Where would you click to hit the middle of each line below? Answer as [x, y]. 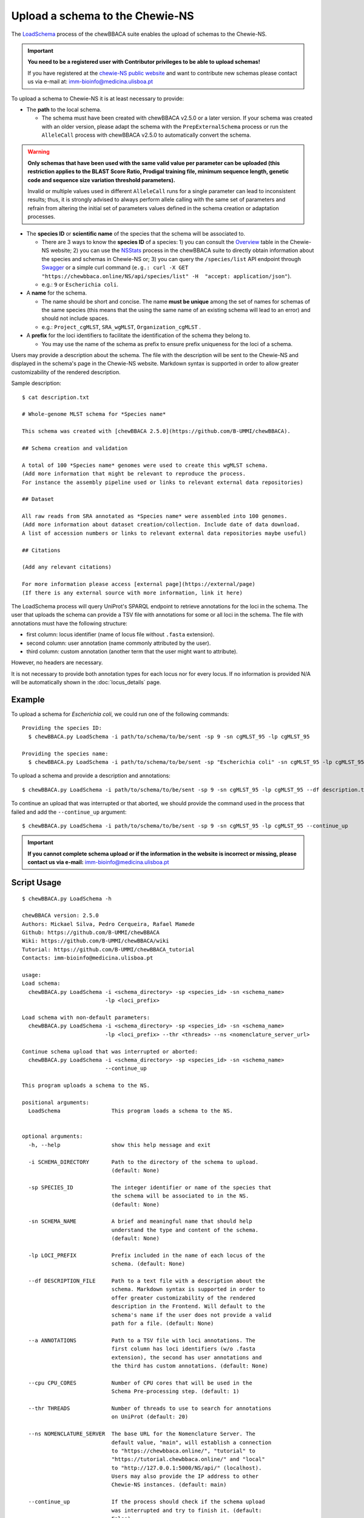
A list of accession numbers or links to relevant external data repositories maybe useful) [164, 533]
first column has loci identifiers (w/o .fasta [184, 1349]
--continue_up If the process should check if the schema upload [147, 1502]
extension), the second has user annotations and [187, 1357]
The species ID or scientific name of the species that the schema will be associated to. [136, 233]
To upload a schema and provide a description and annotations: [91, 776]
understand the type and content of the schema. [185, 1230]
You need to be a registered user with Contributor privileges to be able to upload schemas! [144, 62]
